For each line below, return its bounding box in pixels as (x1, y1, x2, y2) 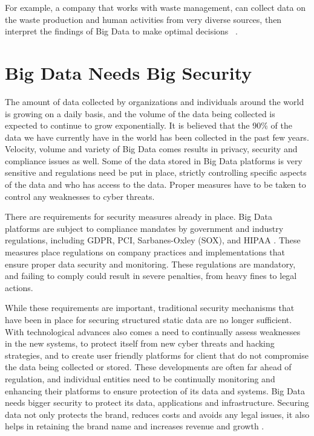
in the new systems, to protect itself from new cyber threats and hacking (5, 337, 275, 350)
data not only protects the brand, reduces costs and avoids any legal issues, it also (5, 408, 310, 420)
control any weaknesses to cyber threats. (5, 190, 155, 202)
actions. (5, 281, 33, 293)
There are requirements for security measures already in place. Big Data (5, 210, 272, 223)
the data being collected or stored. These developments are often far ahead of (5, 361, 292, 373)
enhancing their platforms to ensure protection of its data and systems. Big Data (5, 384, 306, 397)
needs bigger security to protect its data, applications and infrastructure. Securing (5, 396, 309, 409)
